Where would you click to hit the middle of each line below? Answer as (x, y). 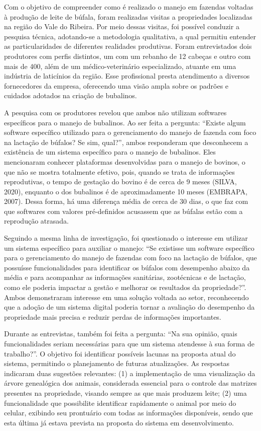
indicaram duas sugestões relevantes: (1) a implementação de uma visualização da (130, 373)
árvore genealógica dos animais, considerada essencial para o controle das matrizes (130, 383)
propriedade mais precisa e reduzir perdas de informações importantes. (113, 316)
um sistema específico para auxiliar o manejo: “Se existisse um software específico (129, 247)
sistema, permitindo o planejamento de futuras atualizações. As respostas (117, 363)
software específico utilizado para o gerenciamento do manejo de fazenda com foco (130, 132)
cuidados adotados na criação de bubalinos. (71, 95)
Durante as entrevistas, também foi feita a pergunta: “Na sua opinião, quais (121, 334)
